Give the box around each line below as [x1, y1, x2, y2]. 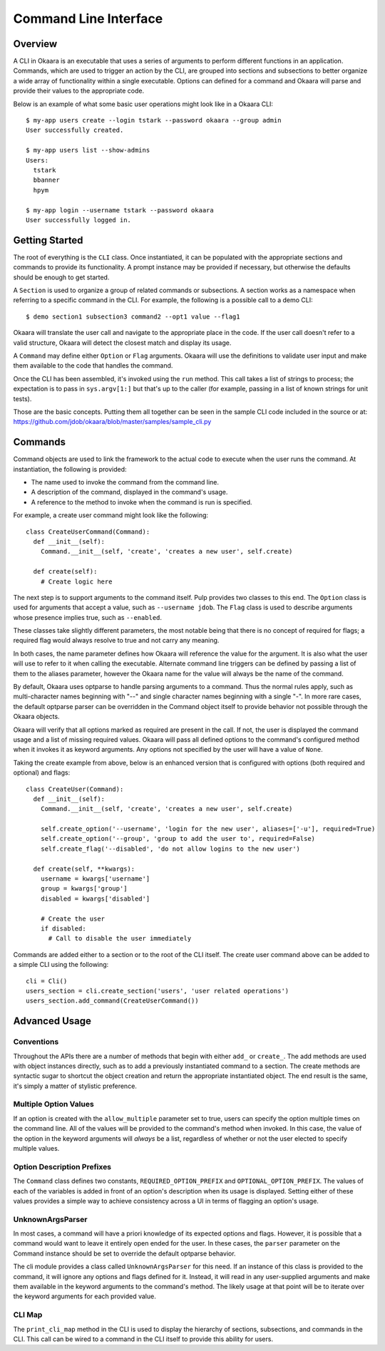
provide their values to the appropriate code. [13, 86, 145, 95]
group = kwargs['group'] [40, 884, 128, 893]
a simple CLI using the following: [13, 961, 109, 969]
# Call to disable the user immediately [48, 934, 192, 943]
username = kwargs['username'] [40, 875, 150, 883]
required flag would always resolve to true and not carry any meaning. [13, 636, 220, 645]
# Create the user [40, 914, 106, 923]
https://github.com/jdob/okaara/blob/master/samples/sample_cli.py [13, 418, 212, 426]
